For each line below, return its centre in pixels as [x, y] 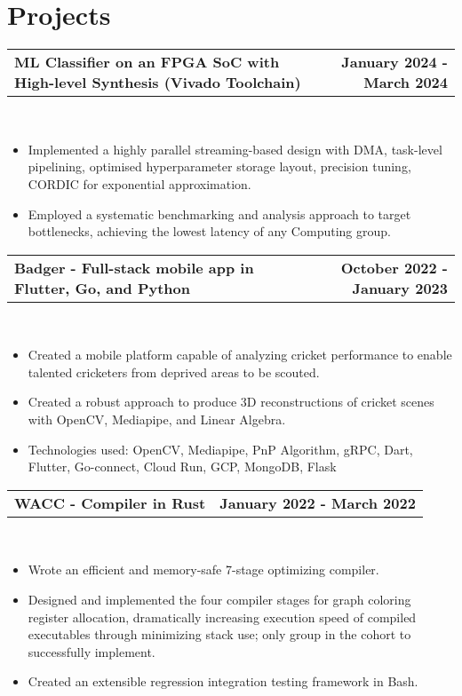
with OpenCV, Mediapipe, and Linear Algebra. [157, 419]
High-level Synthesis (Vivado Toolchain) [158, 83]
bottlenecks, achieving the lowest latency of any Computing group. [209, 231]
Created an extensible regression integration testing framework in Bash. [223, 681]
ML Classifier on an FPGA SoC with [147, 62]
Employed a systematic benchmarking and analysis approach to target [219, 214]
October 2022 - [394, 267]
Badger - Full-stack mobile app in [134, 267]
